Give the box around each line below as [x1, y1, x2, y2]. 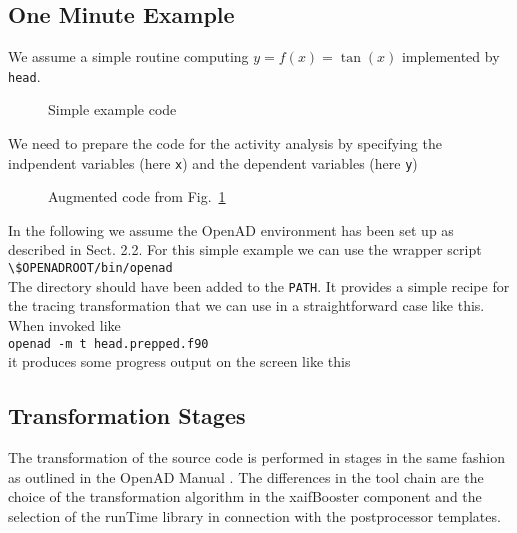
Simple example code [48, 99, 177, 120]
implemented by [401, 46, 500, 67]
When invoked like [8, 314, 121, 335]
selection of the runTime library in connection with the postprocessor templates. [8, 505, 501, 526]
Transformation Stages [8, 400, 246, 431]
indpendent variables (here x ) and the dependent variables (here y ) [8, 152, 418, 173]
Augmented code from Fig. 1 [48, 186, 226, 207]
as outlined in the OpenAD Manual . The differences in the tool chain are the [8, 466, 484, 487]
